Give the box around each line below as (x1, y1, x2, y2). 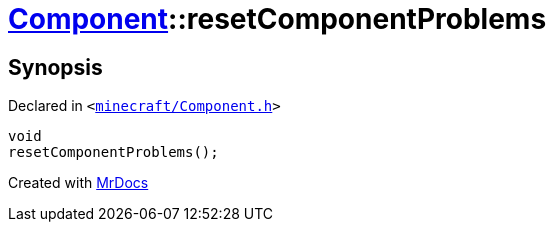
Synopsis (8, 54, 103, 80)
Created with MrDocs (8, 174, 149, 192)
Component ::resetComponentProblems (8, 2, 547, 36)
